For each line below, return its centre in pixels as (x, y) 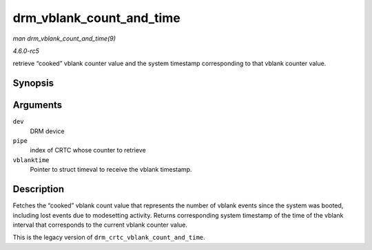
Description (39, 189)
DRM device (47, 131)
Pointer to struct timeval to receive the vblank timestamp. (111, 170)
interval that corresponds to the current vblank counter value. (100, 225)
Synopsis (33, 83)
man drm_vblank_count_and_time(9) (64, 38)
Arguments (38, 105)
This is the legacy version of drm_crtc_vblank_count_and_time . (109, 238)
